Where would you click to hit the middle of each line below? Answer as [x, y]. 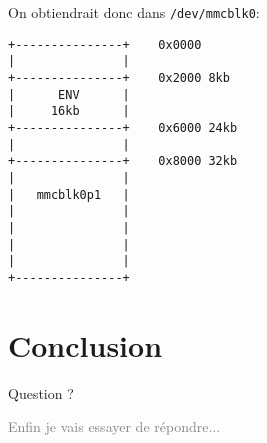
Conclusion [85, 344]
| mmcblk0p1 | [69, 194]
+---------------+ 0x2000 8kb [119, 77]
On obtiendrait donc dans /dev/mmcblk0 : [134, 12]
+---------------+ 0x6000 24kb [123, 127]
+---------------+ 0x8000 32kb [123, 161]
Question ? [41, 392]
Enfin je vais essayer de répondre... [114, 426]
